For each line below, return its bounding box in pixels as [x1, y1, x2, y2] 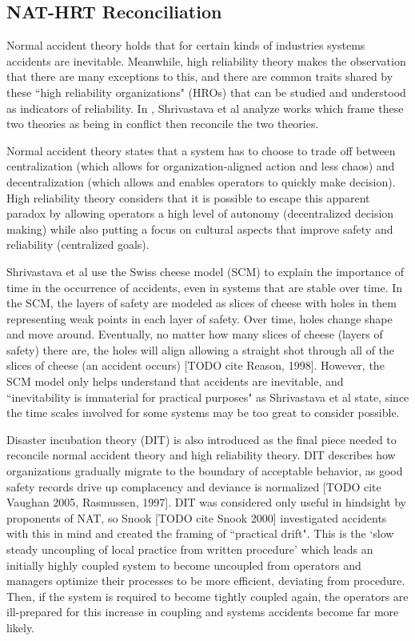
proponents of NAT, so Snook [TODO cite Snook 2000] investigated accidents [6, 509, 387, 526]
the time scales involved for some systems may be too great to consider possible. [6, 404, 400, 421]
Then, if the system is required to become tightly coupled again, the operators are [6, 587, 409, 604]
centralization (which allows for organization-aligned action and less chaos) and [6, 158, 395, 174]
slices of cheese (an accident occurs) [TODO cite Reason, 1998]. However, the [6, 357, 385, 374]
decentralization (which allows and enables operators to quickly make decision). [6, 173, 396, 190]
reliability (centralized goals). [6, 236, 150, 253]
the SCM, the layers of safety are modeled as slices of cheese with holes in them [6, 294, 397, 311]
